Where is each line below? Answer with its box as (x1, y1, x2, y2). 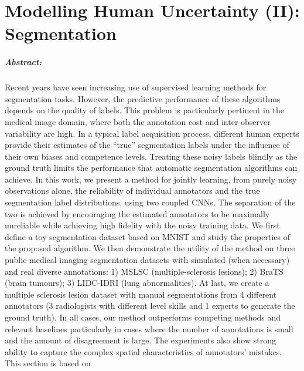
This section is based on (5, 357, 91, 369)
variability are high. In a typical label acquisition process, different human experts (5, 127, 299, 139)
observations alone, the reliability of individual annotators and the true (5, 184, 260, 197)
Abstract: (5, 56, 42, 68)
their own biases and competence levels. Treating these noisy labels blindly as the (5, 150, 298, 162)
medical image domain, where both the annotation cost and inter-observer (5, 115, 271, 127)
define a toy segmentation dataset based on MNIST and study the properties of (5, 230, 290, 242)
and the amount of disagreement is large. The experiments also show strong (5, 334, 276, 346)
